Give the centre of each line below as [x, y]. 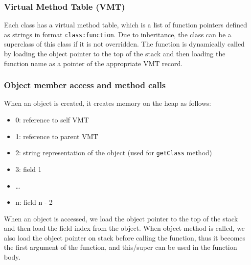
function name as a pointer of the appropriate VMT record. [93, 63]
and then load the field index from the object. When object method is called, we [125, 228]
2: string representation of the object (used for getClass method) [114, 153]
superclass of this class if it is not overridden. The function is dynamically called [124, 44]
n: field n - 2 [34, 202]
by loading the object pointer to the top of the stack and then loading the [115, 54]
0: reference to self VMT [52, 120]
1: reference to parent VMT [57, 136]
